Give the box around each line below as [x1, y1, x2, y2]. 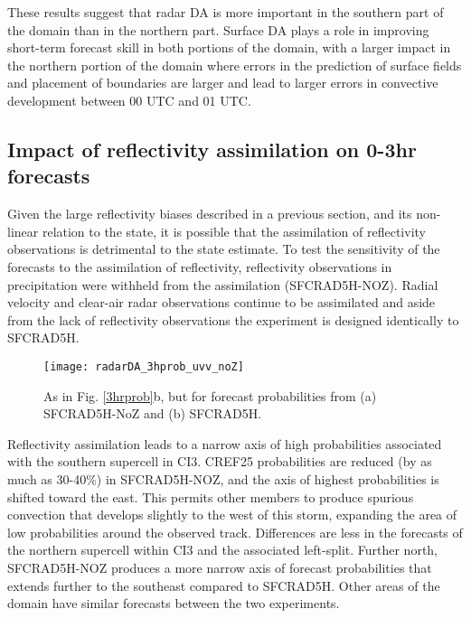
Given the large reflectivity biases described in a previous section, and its [7, 204, 412, 223]
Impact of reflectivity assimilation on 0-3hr [7, 135, 417, 163]
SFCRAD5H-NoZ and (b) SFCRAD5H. [43, 404, 262, 423]
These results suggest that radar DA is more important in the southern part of [7, 3, 444, 21]
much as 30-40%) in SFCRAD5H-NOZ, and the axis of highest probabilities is [7, 469, 439, 488]
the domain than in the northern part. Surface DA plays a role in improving [7, 20, 429, 39]
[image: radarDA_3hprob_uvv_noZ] [43, 360, 244, 373]
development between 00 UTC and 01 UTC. [7, 90, 251, 109]
